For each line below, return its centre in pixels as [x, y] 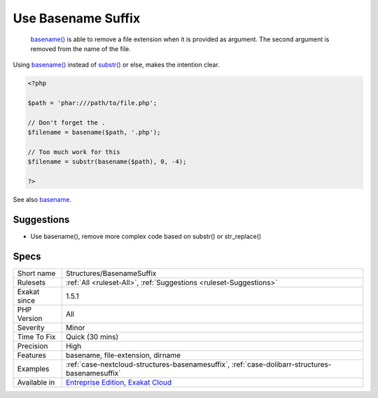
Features [32, 355]
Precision [33, 346]
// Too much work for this [74, 152]
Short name [36, 273]
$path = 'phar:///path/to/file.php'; [92, 103]
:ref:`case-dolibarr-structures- [281, 364]
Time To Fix [36, 337]
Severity [31, 328]
